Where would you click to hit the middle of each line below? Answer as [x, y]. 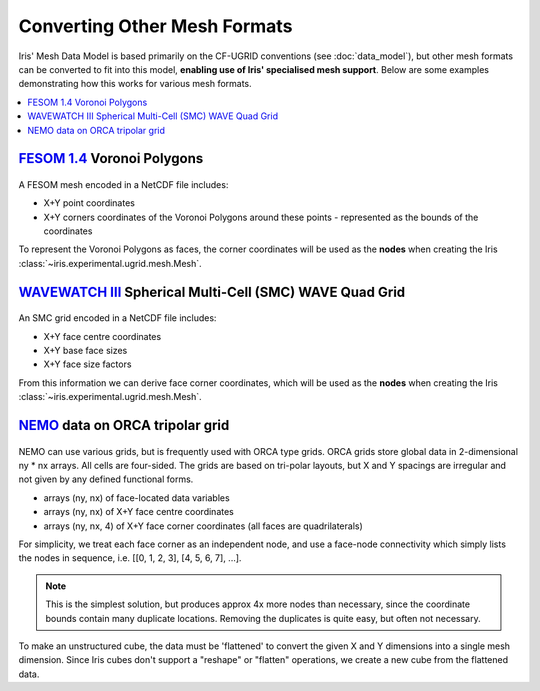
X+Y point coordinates [89, 203]
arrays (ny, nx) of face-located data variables [136, 497]
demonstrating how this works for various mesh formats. [135, 84]
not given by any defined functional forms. [106, 479]
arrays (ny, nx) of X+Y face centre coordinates [138, 512]
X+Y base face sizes [85, 351]
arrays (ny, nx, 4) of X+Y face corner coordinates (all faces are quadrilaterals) [203, 526]
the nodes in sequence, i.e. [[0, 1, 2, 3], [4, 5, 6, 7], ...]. [130, 558]
